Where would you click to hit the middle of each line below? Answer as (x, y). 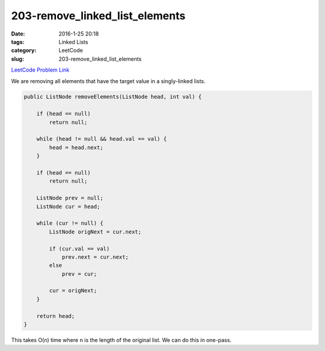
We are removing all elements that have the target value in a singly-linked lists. (108, 81)
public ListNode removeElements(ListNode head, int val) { (113, 97)
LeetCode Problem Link (40, 70)
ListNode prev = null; (70, 198)
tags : (18, 42)
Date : (18, 34)
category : (24, 51)
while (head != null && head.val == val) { (101, 139)
